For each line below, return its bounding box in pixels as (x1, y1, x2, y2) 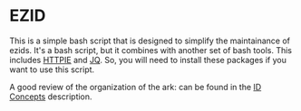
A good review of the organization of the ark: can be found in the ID (9, 81, 262, 92)
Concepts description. (9, 91, 92, 102)
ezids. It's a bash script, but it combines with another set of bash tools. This (9, 44, 293, 55)
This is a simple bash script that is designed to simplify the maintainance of (9, 35, 290, 46)
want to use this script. (9, 64, 95, 75)
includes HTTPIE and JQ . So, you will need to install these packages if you (9, 54, 287, 65)
